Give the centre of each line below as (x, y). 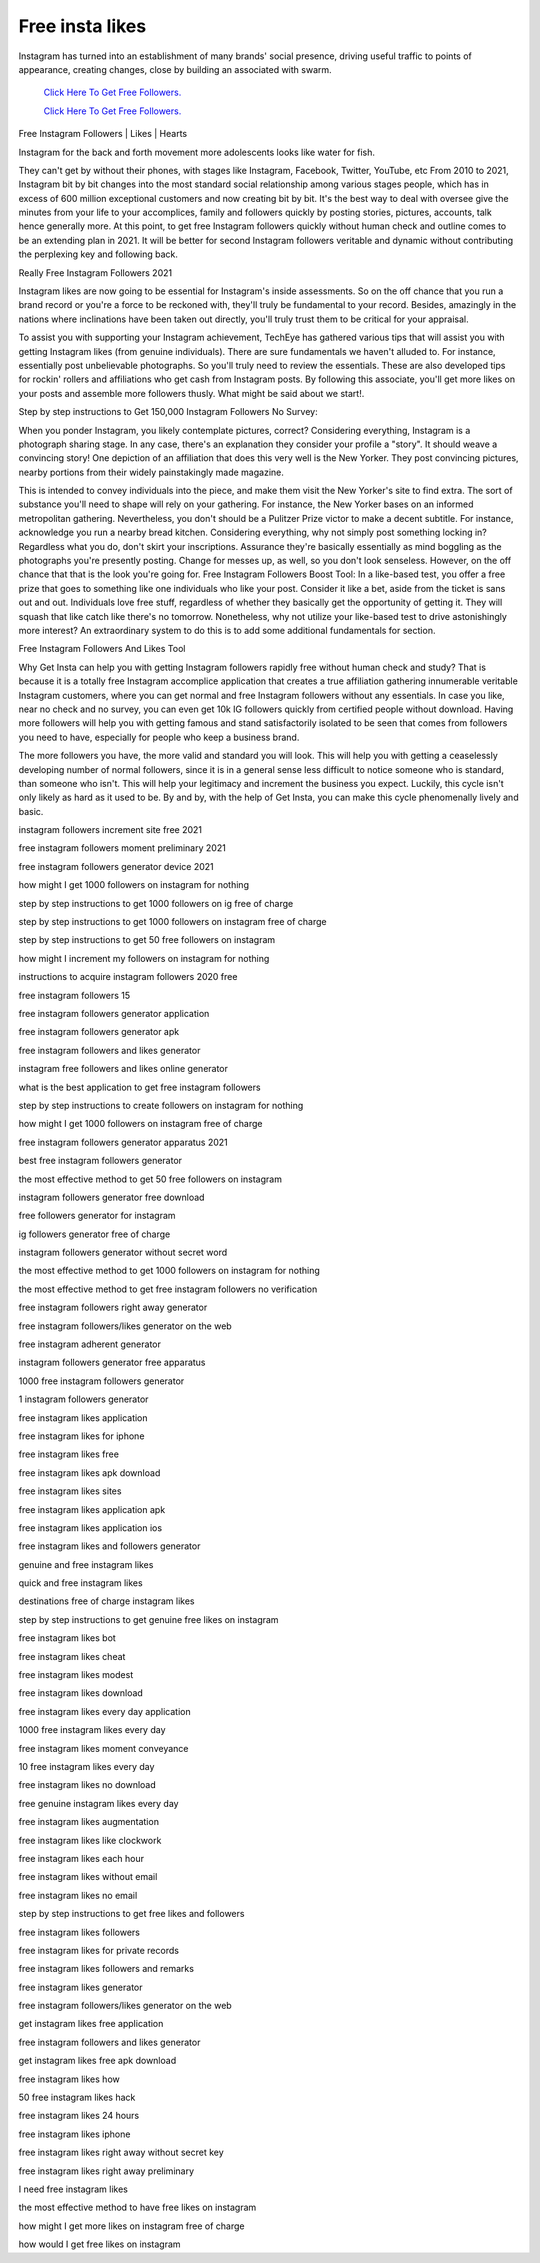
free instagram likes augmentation (89, 1822)
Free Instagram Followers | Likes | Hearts (103, 134)
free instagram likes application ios (90, 1527)
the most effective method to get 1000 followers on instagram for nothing (169, 1271)
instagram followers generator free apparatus (112, 1362)
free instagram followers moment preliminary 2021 (122, 848)
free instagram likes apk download (89, 1472)
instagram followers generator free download (111, 1197)
